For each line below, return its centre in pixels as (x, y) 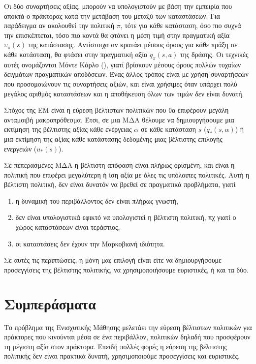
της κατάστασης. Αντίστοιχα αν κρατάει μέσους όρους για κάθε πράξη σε (133, 45)
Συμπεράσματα (50, 303)
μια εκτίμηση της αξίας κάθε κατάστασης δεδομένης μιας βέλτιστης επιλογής (113, 138)
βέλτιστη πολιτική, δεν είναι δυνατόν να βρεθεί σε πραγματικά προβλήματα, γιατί (120, 184)
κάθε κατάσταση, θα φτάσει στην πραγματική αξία (76, 54)
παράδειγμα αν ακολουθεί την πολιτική (59, 25)
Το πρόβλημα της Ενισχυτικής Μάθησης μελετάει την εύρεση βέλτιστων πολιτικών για (128, 327)
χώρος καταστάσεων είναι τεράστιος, (68, 227)
